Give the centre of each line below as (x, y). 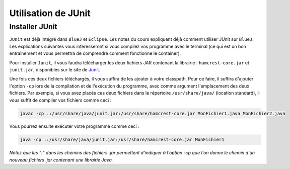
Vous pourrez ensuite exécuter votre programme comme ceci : (74, 126)
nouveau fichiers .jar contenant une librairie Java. (61, 160)
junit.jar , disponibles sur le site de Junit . (55, 69)
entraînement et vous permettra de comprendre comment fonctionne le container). (95, 53)
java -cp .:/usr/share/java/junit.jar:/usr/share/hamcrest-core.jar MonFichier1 (122, 140)
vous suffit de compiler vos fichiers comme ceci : (60, 100)
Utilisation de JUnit (50, 13)
